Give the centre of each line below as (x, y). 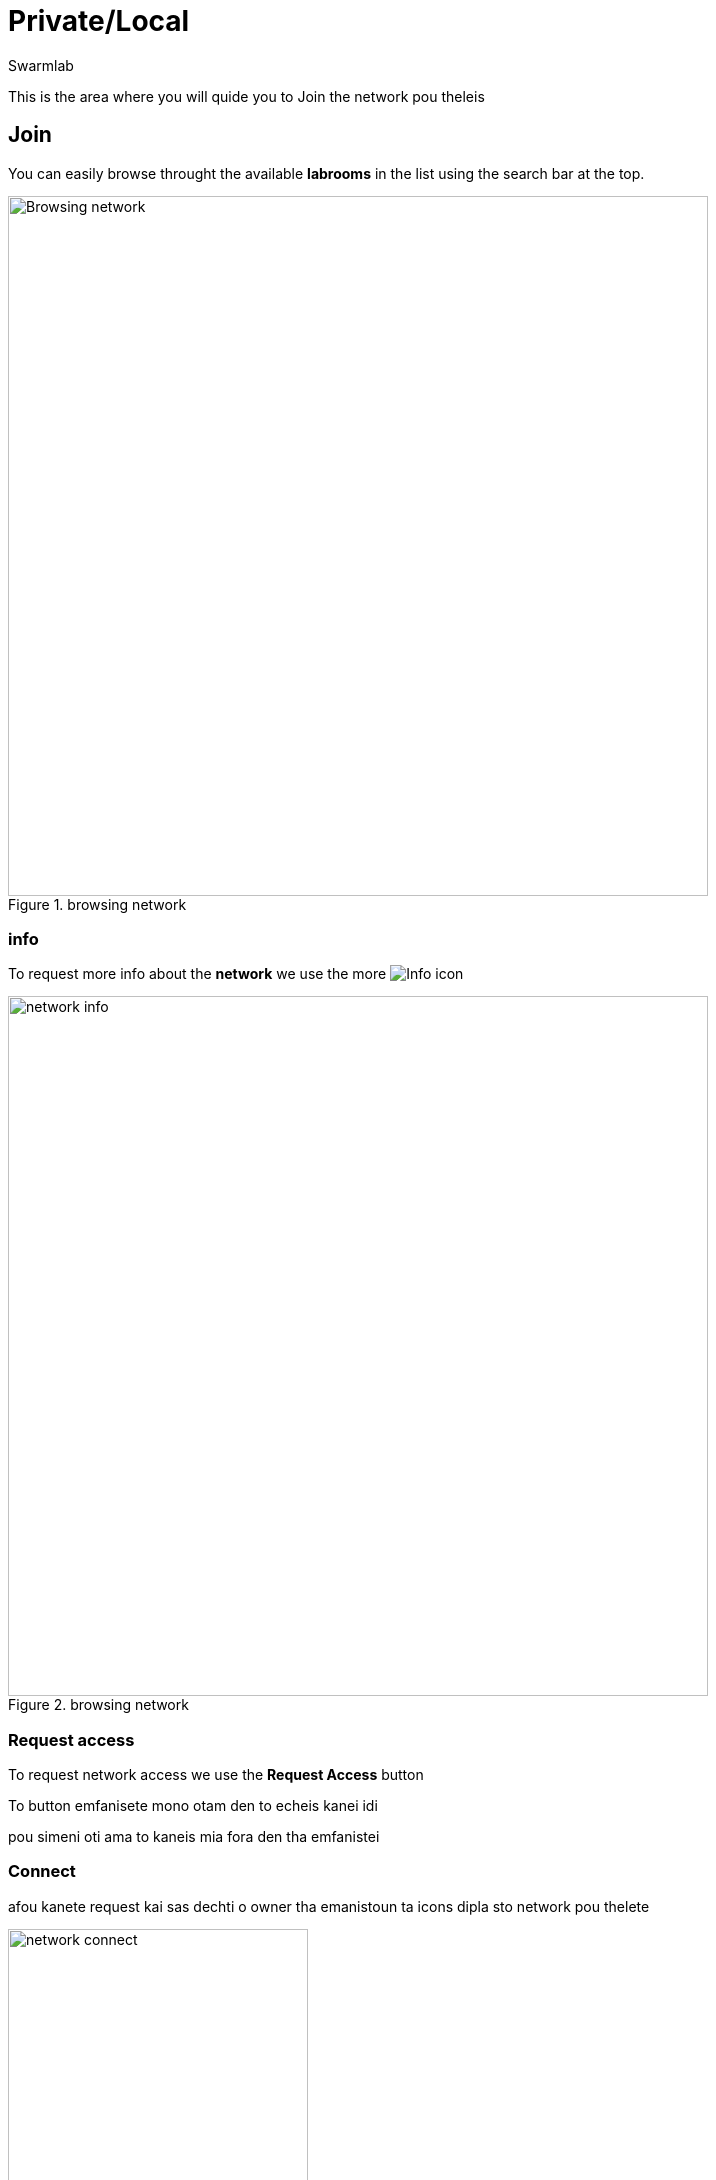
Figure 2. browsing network (98, 1705)
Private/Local (99, 21)
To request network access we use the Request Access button (216, 1775)
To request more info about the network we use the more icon (236, 974)
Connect (42, 1871)
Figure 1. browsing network (97, 904)
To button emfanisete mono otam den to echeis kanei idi (193, 1806)
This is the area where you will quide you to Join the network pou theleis (246, 96)
